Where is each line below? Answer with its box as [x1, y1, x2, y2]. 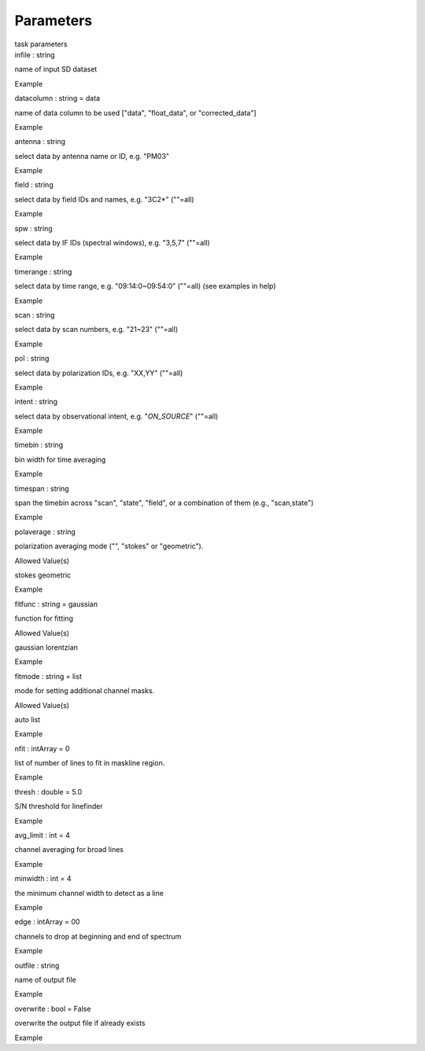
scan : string [14, 310, 55, 319]
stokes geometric [14, 570, 72, 580]
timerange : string [14, 267, 72, 276]
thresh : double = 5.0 [14, 787, 83, 796]
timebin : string [14, 441, 64, 450]
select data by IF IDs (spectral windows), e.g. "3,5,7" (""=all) [14, 238, 210, 248]
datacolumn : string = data [14, 94, 101, 103]
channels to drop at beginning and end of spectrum [14, 931, 182, 941]
